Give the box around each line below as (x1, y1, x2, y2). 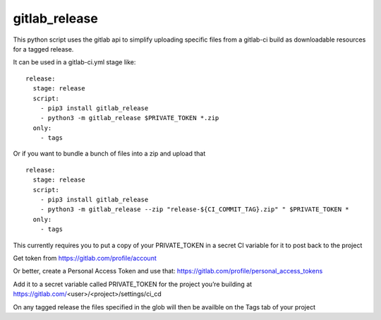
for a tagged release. (13, 45, 74, 53)
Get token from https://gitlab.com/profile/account (13, 254, 157, 262)
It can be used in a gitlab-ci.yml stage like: (13, 58, 136, 66)
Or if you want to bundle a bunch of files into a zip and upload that (13, 149, 206, 158)
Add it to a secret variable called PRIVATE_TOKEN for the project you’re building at (13, 280, 253, 288)
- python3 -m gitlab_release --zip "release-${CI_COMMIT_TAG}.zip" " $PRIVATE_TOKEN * (40, 206, 349, 213)
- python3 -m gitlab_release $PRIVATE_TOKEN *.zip (40, 114, 219, 122)
